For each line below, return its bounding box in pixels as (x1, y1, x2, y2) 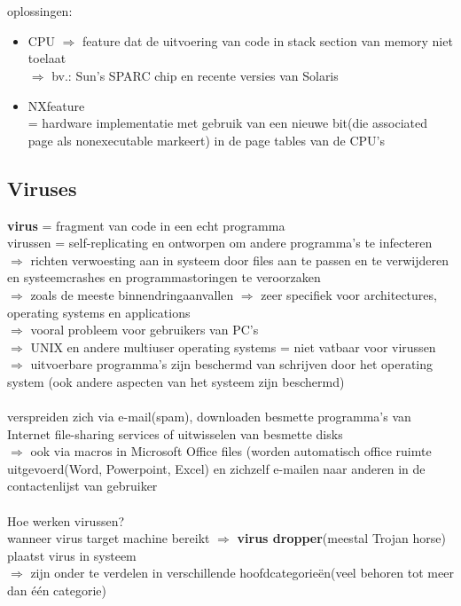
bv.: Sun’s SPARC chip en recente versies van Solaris (51, 66, 339, 84)
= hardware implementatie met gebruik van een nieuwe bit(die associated (27, 114, 427, 132)
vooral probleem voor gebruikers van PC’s (30, 320, 259, 339)
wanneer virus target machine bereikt (7, 529, 210, 547)
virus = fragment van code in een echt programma (7, 216, 285, 234)
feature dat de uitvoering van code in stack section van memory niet (82, 31, 453, 50)
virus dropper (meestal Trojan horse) (237, 529, 446, 547)
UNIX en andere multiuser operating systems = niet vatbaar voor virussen (30, 337, 436, 356)
